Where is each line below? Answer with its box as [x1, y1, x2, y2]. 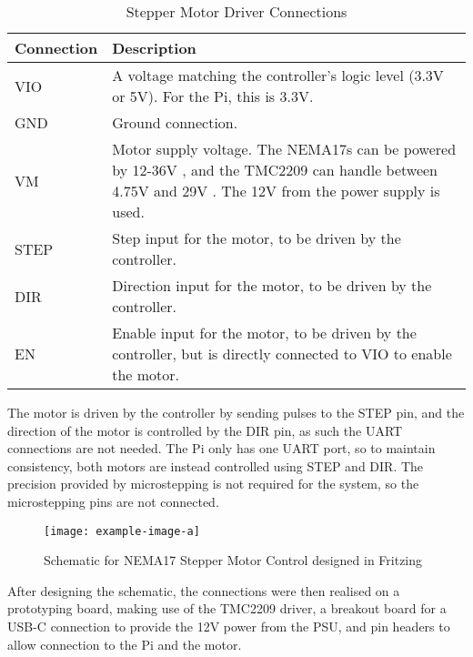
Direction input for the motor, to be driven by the [112, 275, 432, 296]
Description [112, 37, 196, 58]
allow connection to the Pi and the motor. [7, 634, 242, 653]
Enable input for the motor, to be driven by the [112, 322, 417, 343]
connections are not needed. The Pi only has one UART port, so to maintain [7, 439, 436, 458]
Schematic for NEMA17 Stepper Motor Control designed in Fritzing [44, 551, 423, 570]
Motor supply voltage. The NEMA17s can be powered [112, 138, 457, 159]
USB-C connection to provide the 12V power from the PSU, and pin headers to [7, 617, 450, 635]
